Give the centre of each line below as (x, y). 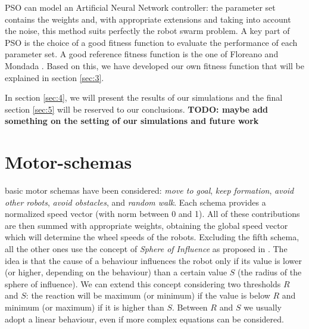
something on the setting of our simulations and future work (132, 121)
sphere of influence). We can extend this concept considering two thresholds (143, 283)
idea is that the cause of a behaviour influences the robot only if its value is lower (154, 260)
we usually (263, 307)
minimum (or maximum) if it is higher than (85, 307)
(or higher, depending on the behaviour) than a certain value (116, 272)
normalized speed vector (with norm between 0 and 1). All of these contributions (152, 214)
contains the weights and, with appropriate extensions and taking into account (148, 19)
